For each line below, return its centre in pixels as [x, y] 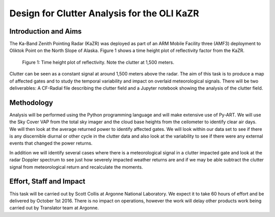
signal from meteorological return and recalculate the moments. [76, 167]
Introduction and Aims [46, 31]
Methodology [31, 103]
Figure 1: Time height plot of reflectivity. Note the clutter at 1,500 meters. [98, 62]
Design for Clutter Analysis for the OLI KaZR [104, 13]
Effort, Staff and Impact [47, 182]
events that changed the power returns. [51, 143]
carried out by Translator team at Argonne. [54, 208]
